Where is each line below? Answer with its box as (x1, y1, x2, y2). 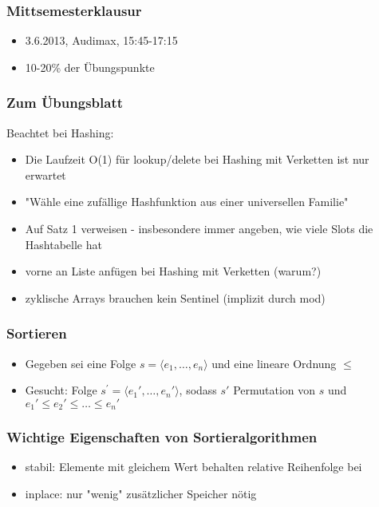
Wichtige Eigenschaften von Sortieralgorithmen (6, 427, 318, 447)
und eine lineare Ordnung (211, 355, 337, 371)
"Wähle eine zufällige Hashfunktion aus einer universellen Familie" (25, 193, 349, 210)
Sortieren (6, 323, 67, 343)
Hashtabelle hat (25, 236, 102, 252)
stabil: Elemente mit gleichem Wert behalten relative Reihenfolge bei (25, 458, 362, 475)
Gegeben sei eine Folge (25, 355, 136, 371)
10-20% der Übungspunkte (25, 58, 155, 75)
